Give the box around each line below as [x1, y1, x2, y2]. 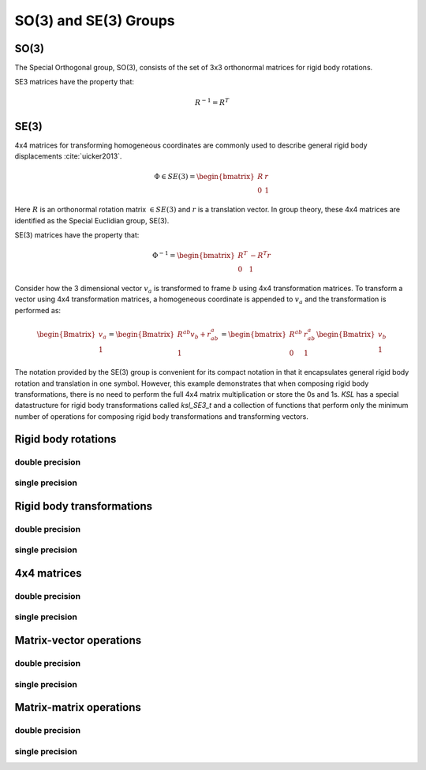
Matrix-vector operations [14, 634, 142, 647]
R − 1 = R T [194, 96, 230, 107]
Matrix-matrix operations [14, 701, 142, 714]
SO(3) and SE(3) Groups [14, 12, 175, 29]
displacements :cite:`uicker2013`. [14, 151, 122, 161]
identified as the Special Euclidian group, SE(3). [14, 215, 170, 225]
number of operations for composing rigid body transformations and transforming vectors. [14, 411, 309, 421]
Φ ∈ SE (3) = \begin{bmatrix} [154, 172, 256, 181]
